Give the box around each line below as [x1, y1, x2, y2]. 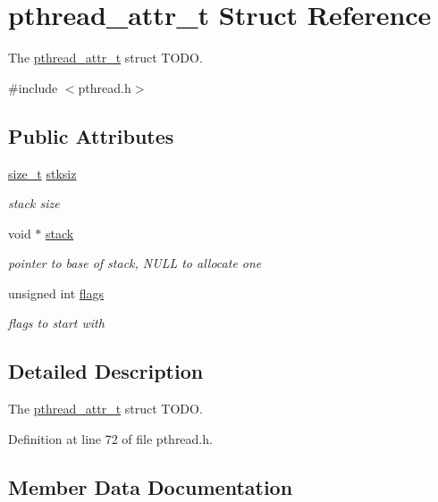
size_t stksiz [8, 163, 77, 182]
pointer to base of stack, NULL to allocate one [8, 254, 262, 272]
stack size [8, 194, 60, 213]
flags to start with [8, 314, 105, 332]
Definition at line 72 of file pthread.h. [8, 429, 213, 448]
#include [8, 78, 58, 96]
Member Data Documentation [8, 473, 293, 500]
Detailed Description [8, 357, 204, 385]
